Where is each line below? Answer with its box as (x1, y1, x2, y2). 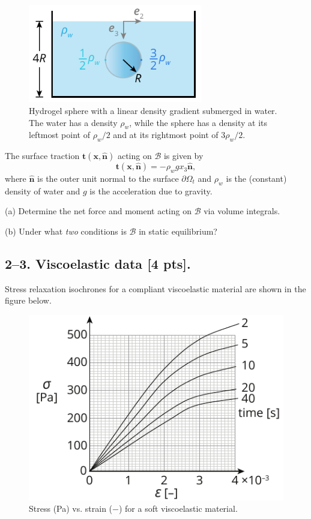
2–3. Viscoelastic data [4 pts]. (5, 254, 191, 272)
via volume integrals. (204, 205, 280, 217)
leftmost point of (29, 128, 90, 141)
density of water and (5, 184, 80, 197)
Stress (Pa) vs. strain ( (29, 502, 113, 515)
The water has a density (29, 116, 118, 128)
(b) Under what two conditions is (5, 224, 127, 237)
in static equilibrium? (139, 224, 217, 237)
